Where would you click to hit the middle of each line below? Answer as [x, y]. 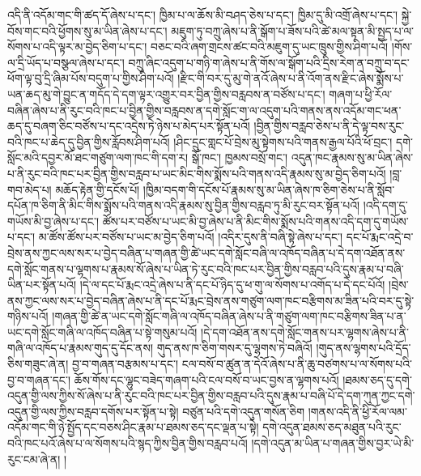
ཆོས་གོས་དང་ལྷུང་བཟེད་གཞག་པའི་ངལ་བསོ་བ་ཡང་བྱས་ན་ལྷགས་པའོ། [206, 379]
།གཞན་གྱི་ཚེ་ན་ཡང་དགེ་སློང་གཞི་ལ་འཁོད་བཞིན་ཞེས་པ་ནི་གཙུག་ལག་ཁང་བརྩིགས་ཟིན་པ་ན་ [229, 316]
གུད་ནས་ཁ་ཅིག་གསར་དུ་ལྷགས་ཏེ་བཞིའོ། [234, 348]
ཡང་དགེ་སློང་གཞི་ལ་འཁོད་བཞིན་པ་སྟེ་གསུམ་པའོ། [102, 331]
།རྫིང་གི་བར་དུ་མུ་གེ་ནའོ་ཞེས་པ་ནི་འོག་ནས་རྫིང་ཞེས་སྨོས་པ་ [291, 78]
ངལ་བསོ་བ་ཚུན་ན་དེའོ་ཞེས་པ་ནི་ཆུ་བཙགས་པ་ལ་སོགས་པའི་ [297, 364]
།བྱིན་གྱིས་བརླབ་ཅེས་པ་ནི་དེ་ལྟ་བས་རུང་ [329, 126]
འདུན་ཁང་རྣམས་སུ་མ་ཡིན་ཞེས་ [352, 157]
